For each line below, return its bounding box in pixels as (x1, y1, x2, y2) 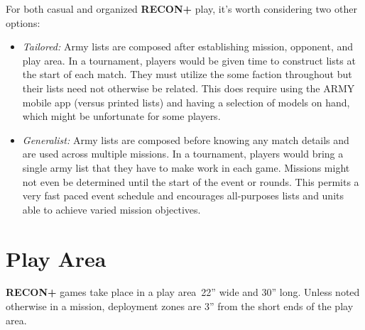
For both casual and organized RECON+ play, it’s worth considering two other (6, 1, 357, 16)
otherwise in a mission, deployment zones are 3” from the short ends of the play (6, 299, 354, 314)
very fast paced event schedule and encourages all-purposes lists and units (22, 188, 344, 203)
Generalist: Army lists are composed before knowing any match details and (22, 132, 349, 147)
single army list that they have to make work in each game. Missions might (22, 160, 350, 175)
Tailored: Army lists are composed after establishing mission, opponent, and (22, 39, 354, 54)
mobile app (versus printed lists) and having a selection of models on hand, (22, 94, 350, 109)
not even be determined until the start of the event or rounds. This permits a (22, 174, 359, 189)
